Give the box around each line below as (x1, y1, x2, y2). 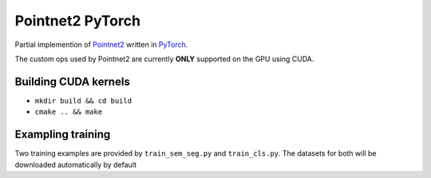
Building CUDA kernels (14, 75, 131, 88)
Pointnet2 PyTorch (14, 12, 141, 29)
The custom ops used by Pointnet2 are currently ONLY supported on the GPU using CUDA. (14, 54, 314, 64)
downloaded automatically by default (14, 160, 137, 169)
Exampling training (14, 128, 111, 141)
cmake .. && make (34, 107, 103, 117)
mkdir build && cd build (34, 96, 132, 105)
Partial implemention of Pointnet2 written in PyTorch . (14, 40, 188, 49)
